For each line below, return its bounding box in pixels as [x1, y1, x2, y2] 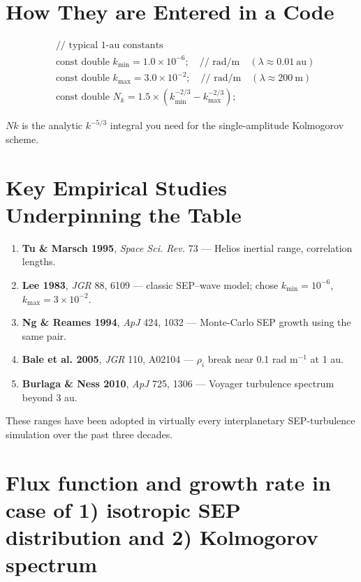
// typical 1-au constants [55, 40, 163, 51]
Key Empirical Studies [6, 172, 227, 201]
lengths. [22, 254, 56, 269]
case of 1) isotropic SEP [6, 495, 241, 523]
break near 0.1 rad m [207, 352, 298, 366]
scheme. [6, 131, 39, 146]
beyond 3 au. [22, 389, 78, 404]
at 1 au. [310, 352, 344, 366]
